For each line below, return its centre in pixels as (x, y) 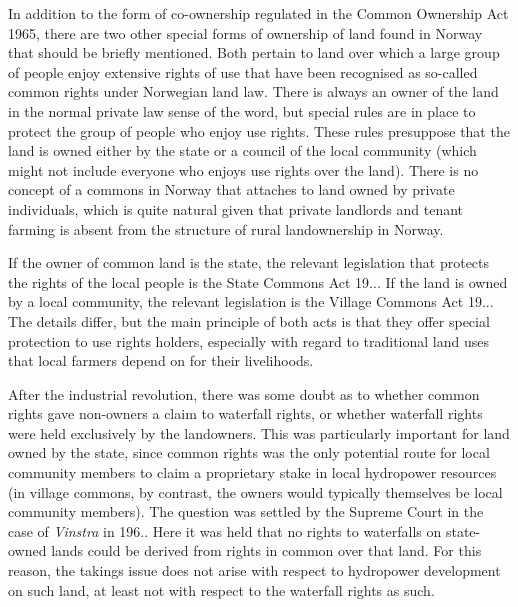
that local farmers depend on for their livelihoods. (161, 360)
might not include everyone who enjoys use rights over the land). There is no (243, 169)
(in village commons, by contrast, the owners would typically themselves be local (255, 491)
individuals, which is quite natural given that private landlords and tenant (236, 208)
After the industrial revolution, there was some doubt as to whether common (244, 393)
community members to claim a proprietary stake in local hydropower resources (252, 472)
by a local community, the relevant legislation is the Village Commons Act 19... (251, 301)
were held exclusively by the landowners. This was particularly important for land (259, 432)
